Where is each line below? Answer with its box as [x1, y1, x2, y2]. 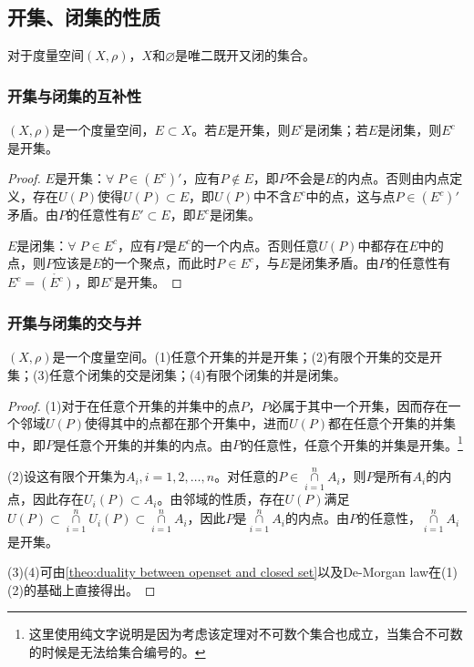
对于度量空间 [7, 46, 84, 65]
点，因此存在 [7, 489, 84, 508]
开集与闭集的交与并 [7, 312, 142, 334]
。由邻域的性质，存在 [157, 489, 285, 508]
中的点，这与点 [305, 187, 396, 206]
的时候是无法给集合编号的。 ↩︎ [28, 641, 206, 661]
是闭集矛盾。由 [289, 253, 379, 272]
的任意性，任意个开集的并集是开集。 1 [241, 432, 463, 454]
